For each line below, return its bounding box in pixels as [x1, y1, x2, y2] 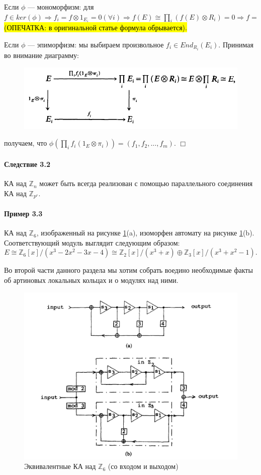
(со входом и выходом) [108, 461, 179, 471]
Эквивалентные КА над [24, 461, 96, 471]
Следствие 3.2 [4, 159, 50, 169]
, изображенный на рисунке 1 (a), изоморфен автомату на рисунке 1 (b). [36, 227, 254, 238]
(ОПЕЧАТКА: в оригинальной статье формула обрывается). [4, 22, 187, 33]
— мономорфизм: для [27, 2, 94, 12]
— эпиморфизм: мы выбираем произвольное [27, 39, 164, 49]
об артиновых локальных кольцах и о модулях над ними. [4, 274, 179, 285]
